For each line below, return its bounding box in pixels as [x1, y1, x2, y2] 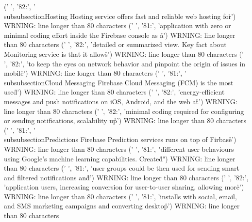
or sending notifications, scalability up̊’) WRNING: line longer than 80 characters [4, 115, 246, 126]
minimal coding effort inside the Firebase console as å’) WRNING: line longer [4, 30, 235, 40]
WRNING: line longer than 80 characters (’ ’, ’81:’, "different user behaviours [4, 143, 234, 154]
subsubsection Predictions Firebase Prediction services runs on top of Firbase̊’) [4, 134, 236, 144]
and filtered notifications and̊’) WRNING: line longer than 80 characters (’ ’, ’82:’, [4, 172, 249, 182]
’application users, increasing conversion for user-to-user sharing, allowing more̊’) [4, 182, 244, 192]
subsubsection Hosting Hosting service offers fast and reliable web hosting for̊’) [4, 11, 236, 21]
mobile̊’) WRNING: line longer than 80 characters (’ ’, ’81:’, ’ [4, 68, 186, 78]
